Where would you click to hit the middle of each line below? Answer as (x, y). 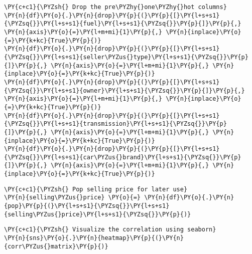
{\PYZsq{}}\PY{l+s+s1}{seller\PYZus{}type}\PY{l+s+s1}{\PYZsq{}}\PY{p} (126, 57)
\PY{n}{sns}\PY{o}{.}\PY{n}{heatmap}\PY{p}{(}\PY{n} (94, 238)
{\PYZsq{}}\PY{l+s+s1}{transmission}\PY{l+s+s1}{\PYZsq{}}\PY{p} (115, 124)
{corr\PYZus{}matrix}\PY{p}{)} (56, 246)
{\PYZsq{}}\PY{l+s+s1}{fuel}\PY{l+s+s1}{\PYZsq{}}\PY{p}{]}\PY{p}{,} (123, 24)
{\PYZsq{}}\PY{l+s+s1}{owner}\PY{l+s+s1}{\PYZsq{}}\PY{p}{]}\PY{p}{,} (124, 90)
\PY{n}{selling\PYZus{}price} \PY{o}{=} (73, 198)
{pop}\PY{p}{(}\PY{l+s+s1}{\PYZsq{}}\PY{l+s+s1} (87, 206)
